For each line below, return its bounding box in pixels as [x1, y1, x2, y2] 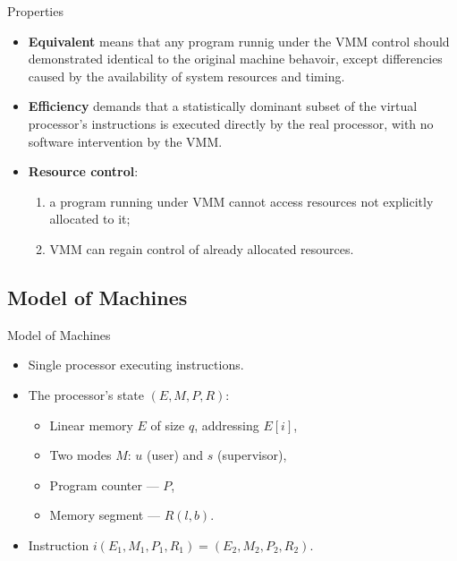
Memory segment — [49, 506, 160, 524]
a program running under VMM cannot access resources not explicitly [49, 191, 434, 210]
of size [150, 415, 185, 434]
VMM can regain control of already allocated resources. [49, 239, 354, 258]
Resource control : [28, 162, 139, 181]
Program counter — [49, 475, 159, 494]
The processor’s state [28, 385, 144, 404]
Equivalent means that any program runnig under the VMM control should [28, 31, 450, 50]
